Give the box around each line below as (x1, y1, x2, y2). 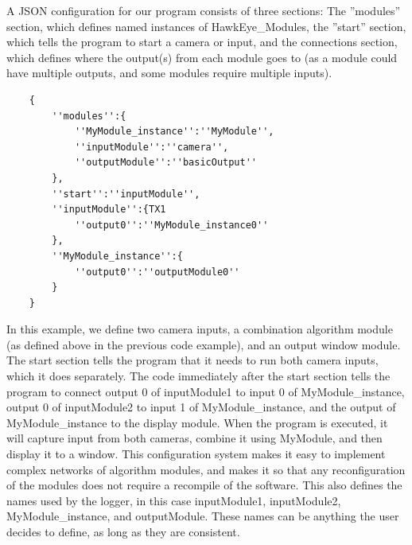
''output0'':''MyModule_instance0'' (74, 219, 269, 231)
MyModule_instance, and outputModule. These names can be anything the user (6, 508, 399, 524)
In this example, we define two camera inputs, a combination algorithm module (6, 321, 393, 337)
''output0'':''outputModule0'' (74, 266, 240, 278)
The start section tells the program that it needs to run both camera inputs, (6, 352, 379, 368)
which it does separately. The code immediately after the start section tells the (6, 368, 391, 384)
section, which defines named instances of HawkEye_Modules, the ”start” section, (6, 18, 406, 34)
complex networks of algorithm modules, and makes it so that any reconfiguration (6, 461, 406, 477)
